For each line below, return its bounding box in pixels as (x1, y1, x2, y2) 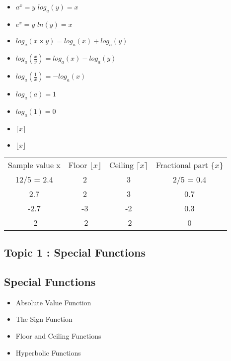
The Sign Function (15, 314, 73, 324)
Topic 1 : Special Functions (4, 245, 146, 260)
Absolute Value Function (15, 297, 91, 307)
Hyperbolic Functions (15, 347, 81, 358)
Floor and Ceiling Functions (15, 330, 101, 341)
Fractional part (155, 159, 208, 171)
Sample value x (8, 159, 61, 171)
